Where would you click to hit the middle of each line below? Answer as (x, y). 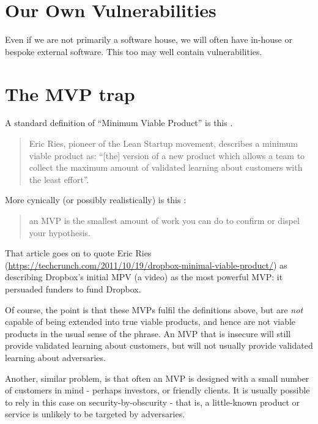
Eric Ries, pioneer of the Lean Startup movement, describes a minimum (164, 143)
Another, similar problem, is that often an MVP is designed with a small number (157, 378)
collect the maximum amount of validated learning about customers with (166, 167)
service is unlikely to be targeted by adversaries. (95, 414)
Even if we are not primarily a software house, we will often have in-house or (149, 39)
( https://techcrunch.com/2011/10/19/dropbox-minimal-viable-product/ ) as (146, 265)
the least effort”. (59, 179)
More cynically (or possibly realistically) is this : (96, 200)
